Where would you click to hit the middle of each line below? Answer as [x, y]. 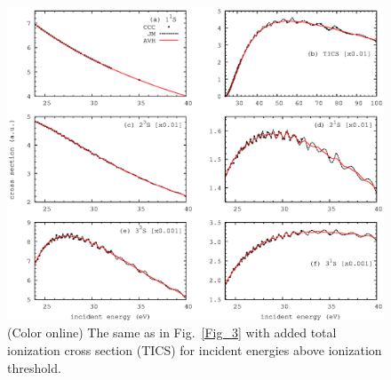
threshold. [34, 367]
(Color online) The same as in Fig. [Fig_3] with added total [172, 332]
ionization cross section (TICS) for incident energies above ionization [195, 349]
